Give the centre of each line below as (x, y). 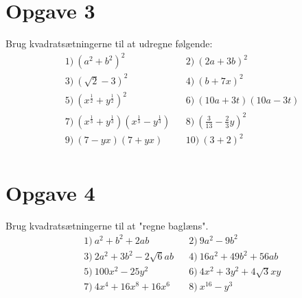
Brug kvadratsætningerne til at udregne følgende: (109, 44)
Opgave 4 (50, 192)
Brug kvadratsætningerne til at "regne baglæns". (107, 225)
